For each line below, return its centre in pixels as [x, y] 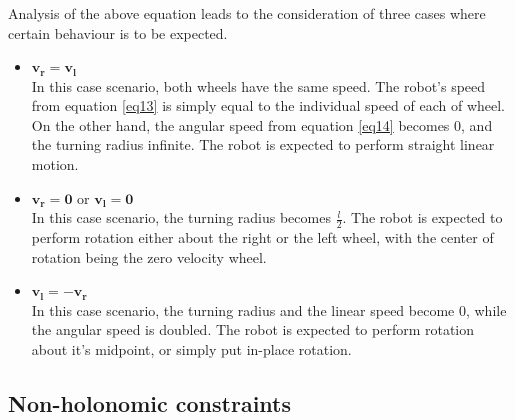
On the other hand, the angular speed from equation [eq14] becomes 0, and [262, 124]
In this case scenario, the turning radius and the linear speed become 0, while [269, 309]
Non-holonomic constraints [149, 402]
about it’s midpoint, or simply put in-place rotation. [191, 348]
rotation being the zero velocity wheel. [149, 256]
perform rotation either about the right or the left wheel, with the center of [262, 237]
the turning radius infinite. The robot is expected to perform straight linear [263, 144]
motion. [55, 164]
